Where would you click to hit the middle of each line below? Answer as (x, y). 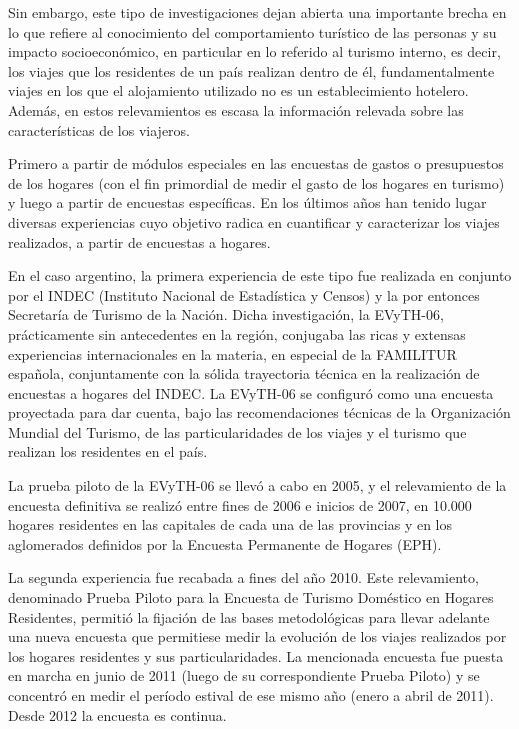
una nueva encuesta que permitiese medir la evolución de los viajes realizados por (257, 636)
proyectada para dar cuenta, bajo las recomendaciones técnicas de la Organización (259, 412)
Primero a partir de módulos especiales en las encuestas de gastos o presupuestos (256, 163)
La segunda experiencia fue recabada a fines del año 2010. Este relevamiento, (243, 577)
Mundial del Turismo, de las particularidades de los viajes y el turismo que (237, 431)
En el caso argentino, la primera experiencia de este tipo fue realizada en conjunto (260, 275)
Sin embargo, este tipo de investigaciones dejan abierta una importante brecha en (257, 12)
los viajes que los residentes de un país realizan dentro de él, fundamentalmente (251, 70)
